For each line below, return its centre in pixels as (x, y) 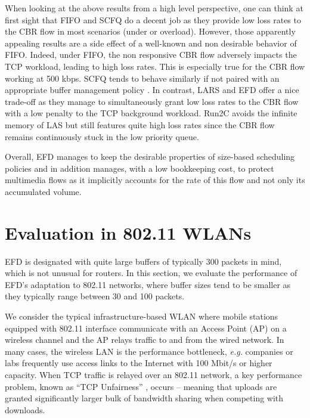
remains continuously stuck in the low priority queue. (102, 136)
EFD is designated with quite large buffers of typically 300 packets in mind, (143, 261)
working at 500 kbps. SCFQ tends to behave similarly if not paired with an (142, 78)
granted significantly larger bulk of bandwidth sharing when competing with (144, 398)
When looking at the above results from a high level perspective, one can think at (154, 8)
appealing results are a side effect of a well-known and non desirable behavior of (151, 43)
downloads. (25, 409)
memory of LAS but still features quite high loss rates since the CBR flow (140, 124)
